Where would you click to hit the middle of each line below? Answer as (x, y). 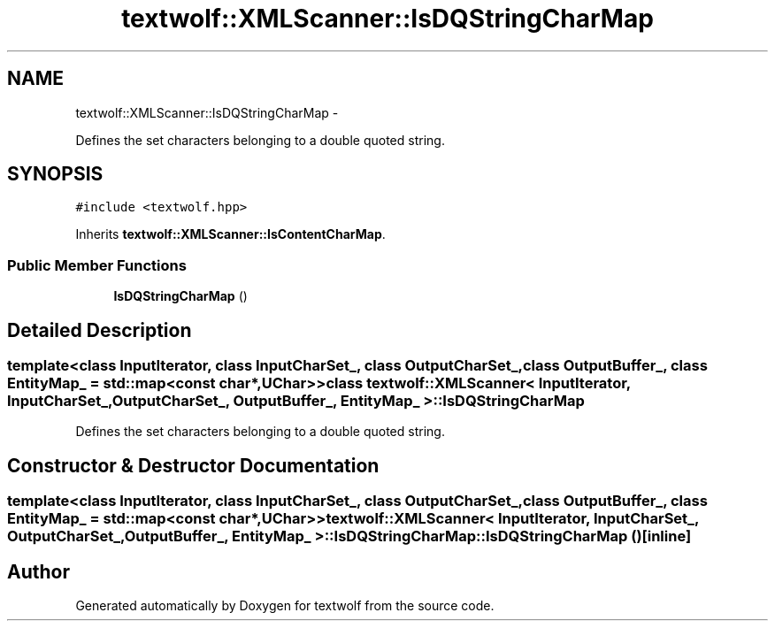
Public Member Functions (97, 265)
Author (38, 571)
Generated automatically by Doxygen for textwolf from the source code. (285, 606)
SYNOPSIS (55, 174)
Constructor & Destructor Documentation (193, 465)
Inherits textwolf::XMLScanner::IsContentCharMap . (230, 234)
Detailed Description (100, 330)
